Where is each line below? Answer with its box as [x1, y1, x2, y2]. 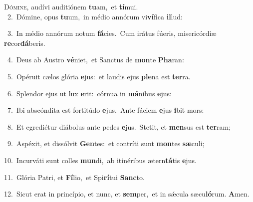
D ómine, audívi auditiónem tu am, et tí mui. [4, 1, 138, 11]
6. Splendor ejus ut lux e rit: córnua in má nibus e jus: [7, 88, 172, 98]
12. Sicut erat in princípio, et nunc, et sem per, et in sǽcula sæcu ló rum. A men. [4, 189, 250, 199]
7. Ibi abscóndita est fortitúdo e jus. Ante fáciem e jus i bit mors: [7, 105, 204, 115]
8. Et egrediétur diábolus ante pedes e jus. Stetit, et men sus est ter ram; [7, 121, 231, 132]
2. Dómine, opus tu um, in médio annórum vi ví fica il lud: [7, 11, 183, 21]
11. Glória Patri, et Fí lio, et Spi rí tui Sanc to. [4, 172, 145, 182]
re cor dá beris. [4, 37, 45, 48]
